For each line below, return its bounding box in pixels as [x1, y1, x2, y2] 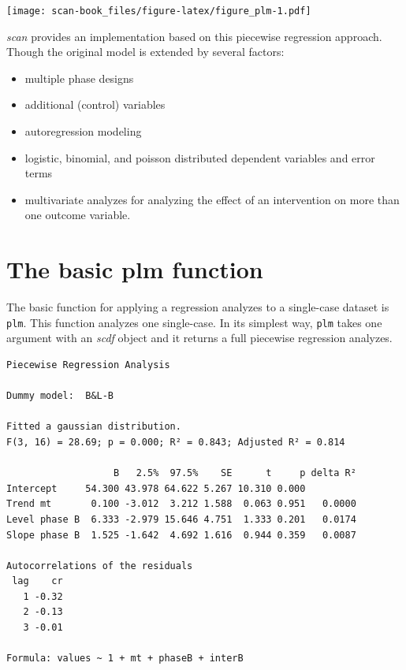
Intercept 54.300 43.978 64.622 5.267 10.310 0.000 [6, 482, 306, 494]
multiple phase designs [24, 69, 134, 86]
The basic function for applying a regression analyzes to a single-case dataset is [6, 299, 389, 315]
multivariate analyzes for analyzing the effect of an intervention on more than [24, 191, 400, 207]
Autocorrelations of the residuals [6, 560, 193, 571]
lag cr [12, 575, 63, 587]
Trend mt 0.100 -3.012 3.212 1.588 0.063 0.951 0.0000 [6, 498, 356, 510]
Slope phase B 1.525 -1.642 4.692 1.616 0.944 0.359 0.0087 [6, 529, 356, 541]
